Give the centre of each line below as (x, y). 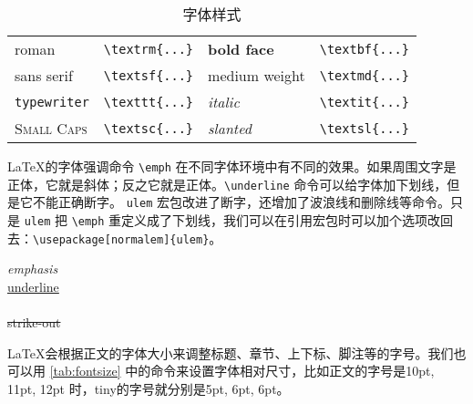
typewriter (52, 102)
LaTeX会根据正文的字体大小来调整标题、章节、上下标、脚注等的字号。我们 (231, 352)
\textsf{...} (149, 75)
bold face (241, 49)
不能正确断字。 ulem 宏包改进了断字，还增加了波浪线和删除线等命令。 (241, 202)
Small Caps (51, 128)
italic (224, 102)
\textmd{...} (364, 75)
